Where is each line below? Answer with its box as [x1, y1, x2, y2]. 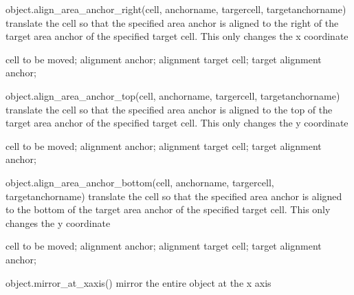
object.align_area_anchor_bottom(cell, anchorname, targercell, [5, 175, 274, 189]
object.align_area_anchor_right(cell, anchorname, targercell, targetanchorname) [5, 2, 346, 16]
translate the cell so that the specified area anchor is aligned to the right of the [5, 15, 339, 30]
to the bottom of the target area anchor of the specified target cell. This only [5, 202, 331, 217]
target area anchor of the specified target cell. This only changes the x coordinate [5, 29, 349, 43]
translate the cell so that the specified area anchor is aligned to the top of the [5, 102, 333, 116]
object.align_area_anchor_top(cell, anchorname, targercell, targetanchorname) [5, 88, 340, 102]
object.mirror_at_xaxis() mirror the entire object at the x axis [5, 275, 272, 289]
